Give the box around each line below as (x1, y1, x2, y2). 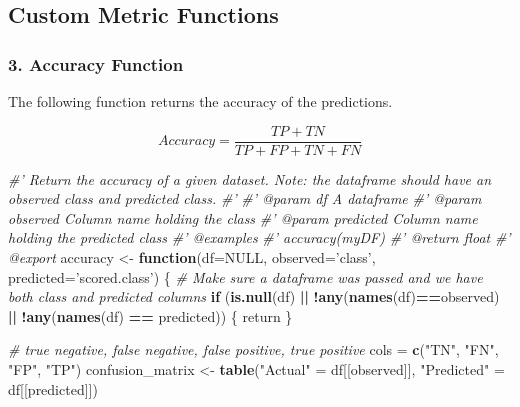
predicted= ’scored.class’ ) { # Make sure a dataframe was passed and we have (8, 266, 483, 287)
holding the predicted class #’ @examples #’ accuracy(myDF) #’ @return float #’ (8, 227, 511, 248)
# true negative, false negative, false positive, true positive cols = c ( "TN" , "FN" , (8, 339, 499, 360)
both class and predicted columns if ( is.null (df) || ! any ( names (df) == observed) (8, 286, 500, 307)
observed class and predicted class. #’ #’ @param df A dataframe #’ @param (8, 188, 482, 209)
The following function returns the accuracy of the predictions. (8, 91, 393, 111)
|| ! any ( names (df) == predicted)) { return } (8, 305, 293, 326)
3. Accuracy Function (8, 51, 184, 76)
